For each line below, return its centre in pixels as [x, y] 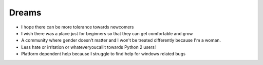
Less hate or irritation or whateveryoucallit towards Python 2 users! [88, 47]
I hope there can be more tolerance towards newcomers [77, 27]
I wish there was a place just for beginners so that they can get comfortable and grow [107, 33]
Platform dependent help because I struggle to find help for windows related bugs [103, 54]
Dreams [25, 13]
